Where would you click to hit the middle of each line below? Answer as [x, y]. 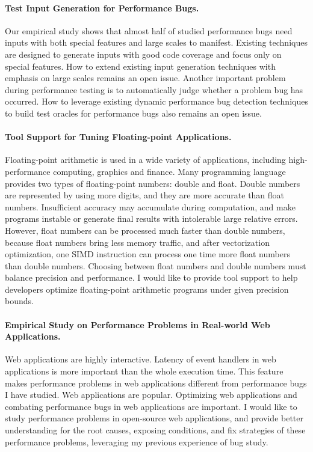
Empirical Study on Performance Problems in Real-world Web [138, 324]
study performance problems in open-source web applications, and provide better [154, 418]
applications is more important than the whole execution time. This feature [144, 371]
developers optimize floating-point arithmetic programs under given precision [147, 289]
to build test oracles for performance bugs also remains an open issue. [133, 113]
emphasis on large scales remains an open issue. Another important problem [145, 78]
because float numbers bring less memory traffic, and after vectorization [137, 242]
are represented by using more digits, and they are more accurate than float [145, 195]
